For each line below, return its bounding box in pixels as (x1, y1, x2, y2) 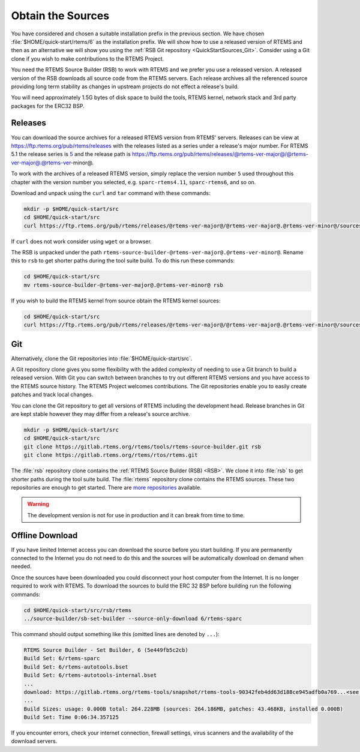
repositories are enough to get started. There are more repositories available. (11, 484, 202, 491)
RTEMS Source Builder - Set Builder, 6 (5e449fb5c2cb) (23, 646, 188, 654)
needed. (11, 563, 32, 570)
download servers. (11, 738, 58, 745)
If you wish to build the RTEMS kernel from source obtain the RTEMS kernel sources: (11, 297, 221, 304)
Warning (27, 501, 49, 508)
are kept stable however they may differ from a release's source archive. (11, 411, 190, 418)
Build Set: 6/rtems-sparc (23, 655, 100, 662)
